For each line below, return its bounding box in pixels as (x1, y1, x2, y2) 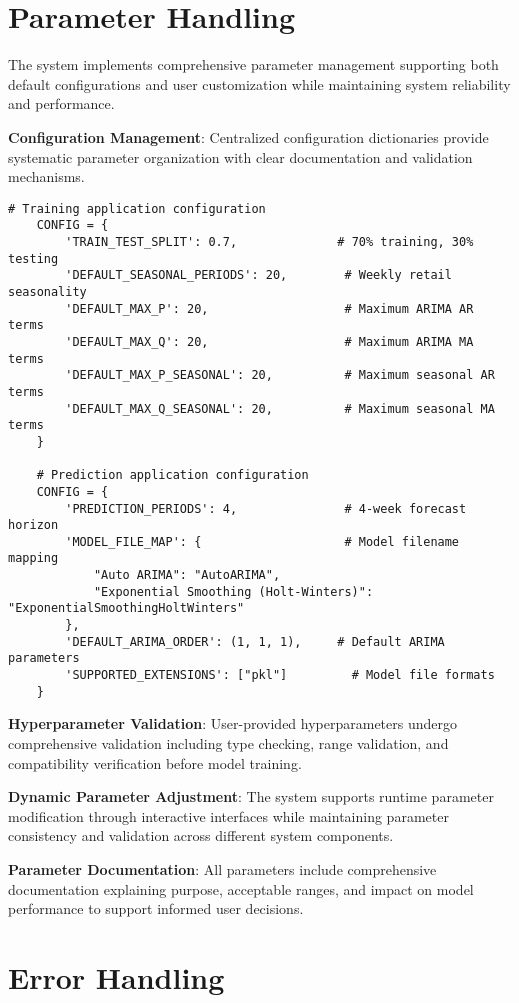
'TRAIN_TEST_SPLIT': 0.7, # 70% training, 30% (65, 235, 474, 249)
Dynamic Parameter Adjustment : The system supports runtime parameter (8, 786, 494, 807)
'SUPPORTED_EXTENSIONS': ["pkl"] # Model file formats (65, 668, 495, 683)
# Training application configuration (8, 201, 266, 216)
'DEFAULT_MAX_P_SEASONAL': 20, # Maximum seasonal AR (65, 368, 495, 383)
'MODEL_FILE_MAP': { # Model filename (65, 534, 460, 549)
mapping (8, 551, 59, 566)
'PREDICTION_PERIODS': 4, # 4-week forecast (65, 501, 467, 516)
